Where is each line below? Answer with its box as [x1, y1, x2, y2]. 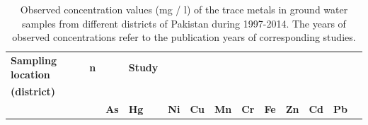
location [11, 66, 50, 81]
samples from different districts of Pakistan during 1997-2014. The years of [22, 16, 346, 30]
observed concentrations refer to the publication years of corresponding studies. [12, 30, 356, 44]
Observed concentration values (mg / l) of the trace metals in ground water [20, 2, 348, 16]
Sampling [11, 53, 57, 68]
